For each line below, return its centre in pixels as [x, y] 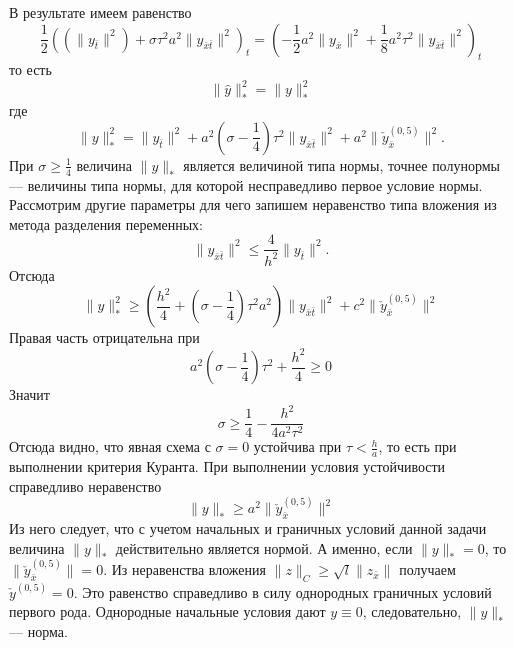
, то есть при [417, 446]
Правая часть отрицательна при [104, 337]
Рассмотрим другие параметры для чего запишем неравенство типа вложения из [253, 204]
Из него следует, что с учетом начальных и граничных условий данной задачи [248, 528]
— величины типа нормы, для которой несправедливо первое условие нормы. [246, 184]
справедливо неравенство [85, 485]
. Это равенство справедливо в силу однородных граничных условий [282, 591]
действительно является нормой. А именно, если [264, 547]
